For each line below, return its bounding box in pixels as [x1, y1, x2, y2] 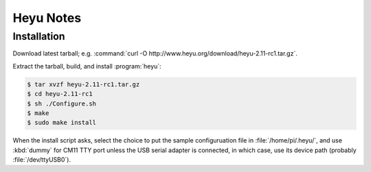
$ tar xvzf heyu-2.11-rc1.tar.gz [27, 80, 140, 88]
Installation [12, 30, 65, 42]
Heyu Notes [12, 10, 82, 25]
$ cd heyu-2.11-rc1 [27, 90, 93, 98]
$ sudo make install [27, 119, 96, 127]
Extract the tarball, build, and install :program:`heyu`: [12, 62, 161, 70]
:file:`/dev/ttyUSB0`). [12, 156, 71, 164]
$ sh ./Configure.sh [27, 99, 96, 108]
